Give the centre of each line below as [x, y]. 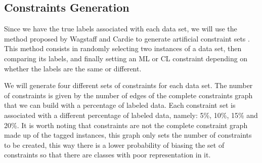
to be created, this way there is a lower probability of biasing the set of [114, 145]
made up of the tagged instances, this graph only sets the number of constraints [128, 135]
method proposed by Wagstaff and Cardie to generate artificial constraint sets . [127, 38]
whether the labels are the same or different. [73, 68]
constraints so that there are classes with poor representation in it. [107, 155]
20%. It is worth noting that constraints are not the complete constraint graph [126, 125]
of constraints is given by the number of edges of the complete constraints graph [128, 95]
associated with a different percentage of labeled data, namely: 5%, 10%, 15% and [131, 115]
